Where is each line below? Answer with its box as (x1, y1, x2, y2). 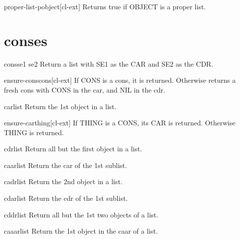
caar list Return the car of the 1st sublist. (4, 160, 127, 170)
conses (4, 30, 48, 50)
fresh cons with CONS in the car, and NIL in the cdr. (4, 84, 165, 95)
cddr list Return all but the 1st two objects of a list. (4, 209, 159, 219)
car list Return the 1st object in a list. (4, 101, 117, 111)
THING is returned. (4, 127, 64, 137)
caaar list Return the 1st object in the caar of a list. (4, 226, 158, 236)
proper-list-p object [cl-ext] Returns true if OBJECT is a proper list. (4, 1, 206, 11)
